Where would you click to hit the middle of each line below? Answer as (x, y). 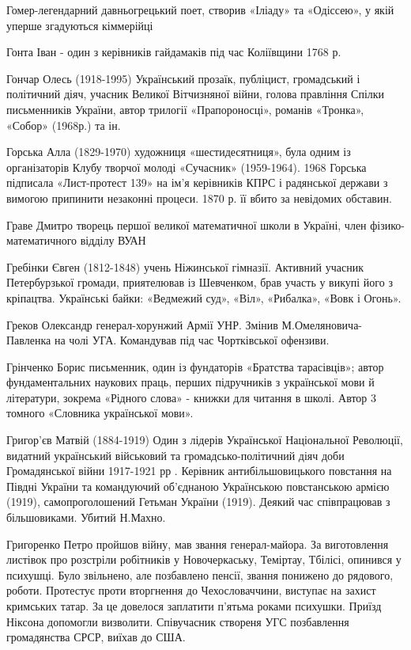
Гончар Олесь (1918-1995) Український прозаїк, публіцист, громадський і (183, 78)
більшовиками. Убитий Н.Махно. (86, 517)
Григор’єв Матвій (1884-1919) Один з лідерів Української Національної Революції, (205, 440)
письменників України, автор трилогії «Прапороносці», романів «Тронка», (185, 109)
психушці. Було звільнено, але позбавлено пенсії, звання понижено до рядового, (200, 574)
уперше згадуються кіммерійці (80, 25)
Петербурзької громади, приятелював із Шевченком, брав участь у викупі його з (200, 282)
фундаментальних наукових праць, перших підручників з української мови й (190, 382)
